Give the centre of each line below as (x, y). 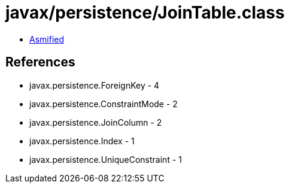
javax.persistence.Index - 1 (82, 141)
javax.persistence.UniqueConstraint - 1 (106, 159)
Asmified (47, 39)
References (40, 62)
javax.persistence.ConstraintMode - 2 (104, 104)
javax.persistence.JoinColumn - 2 (96, 122)
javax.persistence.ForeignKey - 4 (95, 85)
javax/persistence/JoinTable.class (145, 13)
